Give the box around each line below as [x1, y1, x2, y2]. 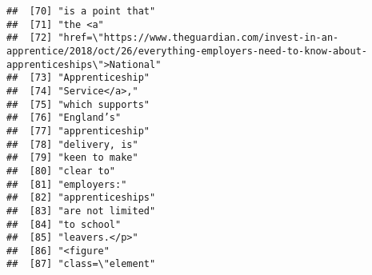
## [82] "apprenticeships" [6, 192, 156, 204]
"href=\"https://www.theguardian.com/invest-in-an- [58, 32, 339, 44]
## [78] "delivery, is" [6, 138, 138, 150]
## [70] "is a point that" [6, 6, 156, 17]
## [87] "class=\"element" [6, 258, 156, 270]
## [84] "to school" [6, 218, 122, 230]
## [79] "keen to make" [6, 152, 138, 164]
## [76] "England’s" [6, 112, 122, 124]
